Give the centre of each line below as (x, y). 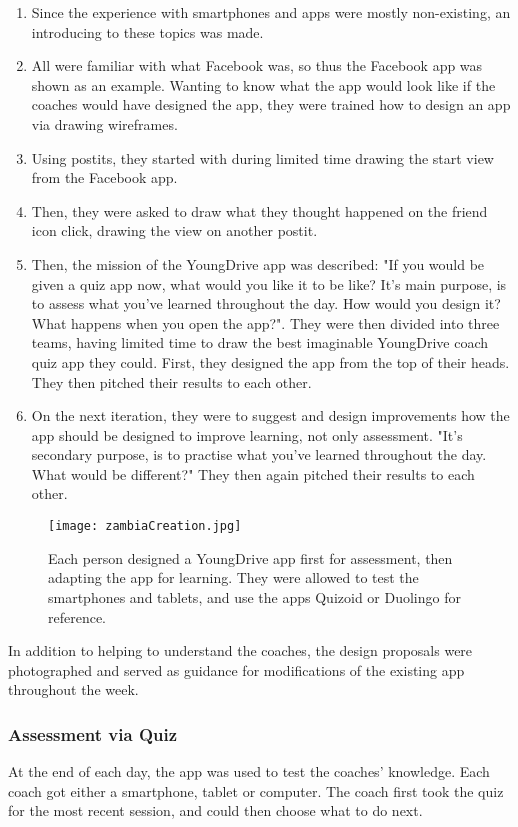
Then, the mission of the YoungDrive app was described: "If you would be (258, 263)
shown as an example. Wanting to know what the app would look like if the (263, 84)
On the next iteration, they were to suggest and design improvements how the (270, 415)
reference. (77, 616)
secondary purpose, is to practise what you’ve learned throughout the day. (259, 454)
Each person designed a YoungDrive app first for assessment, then (250, 557)
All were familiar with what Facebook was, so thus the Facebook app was (257, 65)
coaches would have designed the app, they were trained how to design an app (271, 104)
